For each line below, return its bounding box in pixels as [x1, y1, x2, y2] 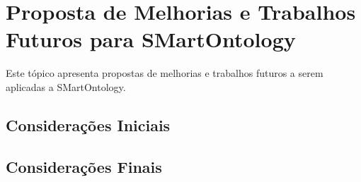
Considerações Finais [6, 155, 162, 177]
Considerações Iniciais [6, 114, 171, 135]
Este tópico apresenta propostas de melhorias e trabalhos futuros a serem [6, 66, 323, 80]
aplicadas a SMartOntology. [6, 79, 126, 94]
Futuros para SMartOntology [6, 25, 296, 54]
